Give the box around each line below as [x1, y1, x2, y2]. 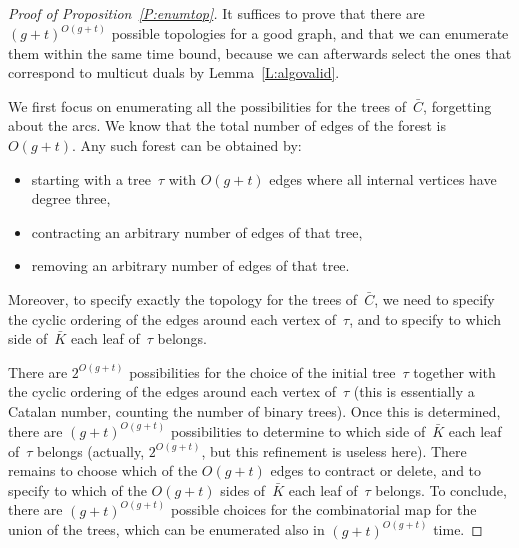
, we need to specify [374, 288, 495, 309]
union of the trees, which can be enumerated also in [8, 519, 325, 540]
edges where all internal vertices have [269, 168, 497, 189]
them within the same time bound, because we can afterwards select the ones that [8, 42, 512, 63]
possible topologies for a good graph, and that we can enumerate [111, 23, 509, 44]
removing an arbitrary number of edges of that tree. [31, 255, 350, 276]
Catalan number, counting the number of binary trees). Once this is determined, [8, 400, 501, 421]
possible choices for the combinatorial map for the [170, 499, 477, 520]
